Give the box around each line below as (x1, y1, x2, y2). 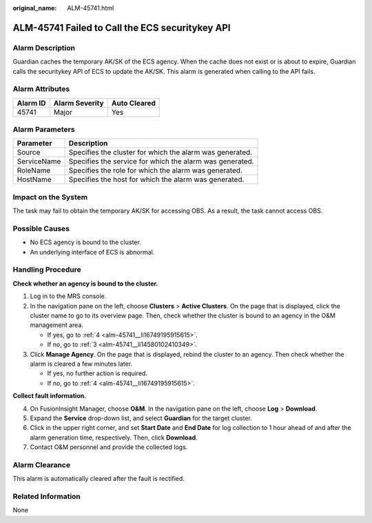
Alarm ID (17, 98, 46, 108)
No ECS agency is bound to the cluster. (30, 238, 141, 246)
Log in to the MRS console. (30, 292, 107, 300)
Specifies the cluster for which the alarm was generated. (68, 148, 253, 157)
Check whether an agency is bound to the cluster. (12, 279, 158, 288)
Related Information (12, 492, 81, 502)
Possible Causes (12, 224, 70, 233)
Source (17, 148, 41, 157)
